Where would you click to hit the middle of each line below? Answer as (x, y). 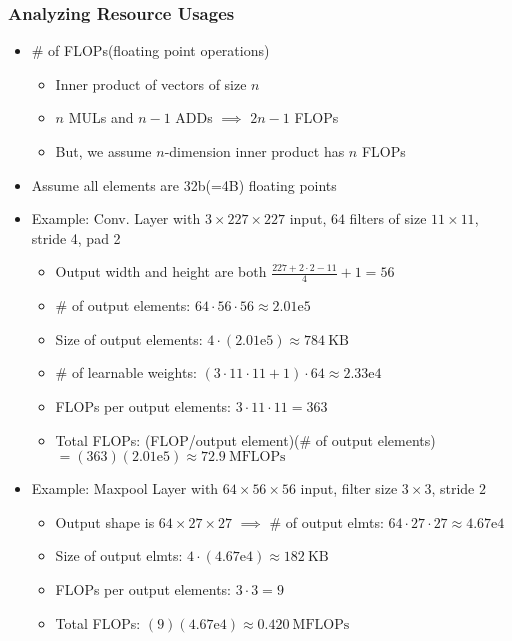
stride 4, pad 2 (76, 237)
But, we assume (103, 151)
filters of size (388, 218)
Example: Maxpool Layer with (125, 488)
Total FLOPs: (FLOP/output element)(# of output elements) (245, 439)
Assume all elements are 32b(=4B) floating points (184, 184)
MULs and (101, 117)
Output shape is (105, 521)
